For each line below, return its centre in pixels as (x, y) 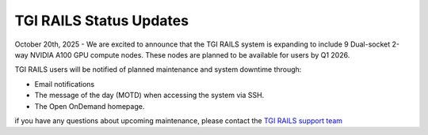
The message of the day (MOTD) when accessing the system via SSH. (149, 96)
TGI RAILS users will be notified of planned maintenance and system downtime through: (158, 69)
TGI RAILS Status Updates (102, 21)
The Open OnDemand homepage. (90, 106)
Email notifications (65, 84)
